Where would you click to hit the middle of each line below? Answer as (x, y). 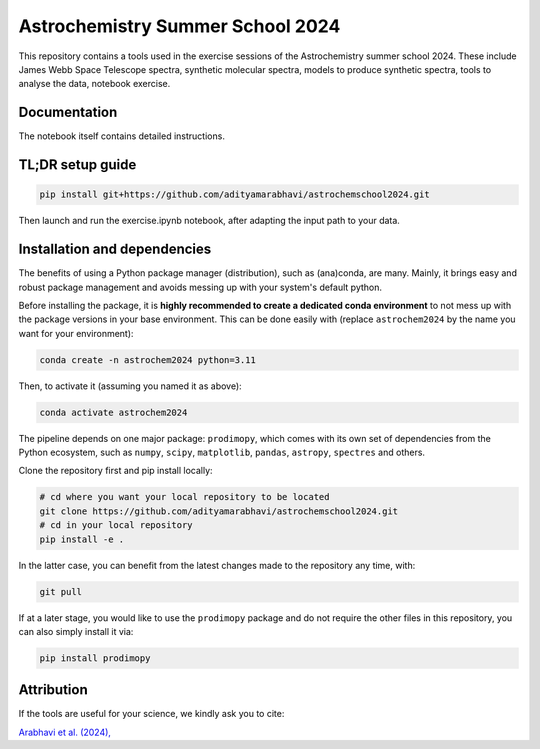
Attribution (53, 690)
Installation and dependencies (115, 249)
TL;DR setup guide (77, 165)
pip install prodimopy (95, 658)
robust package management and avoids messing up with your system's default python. (200, 287)
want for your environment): (76, 333)
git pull (61, 591)
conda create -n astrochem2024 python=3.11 (148, 359)
